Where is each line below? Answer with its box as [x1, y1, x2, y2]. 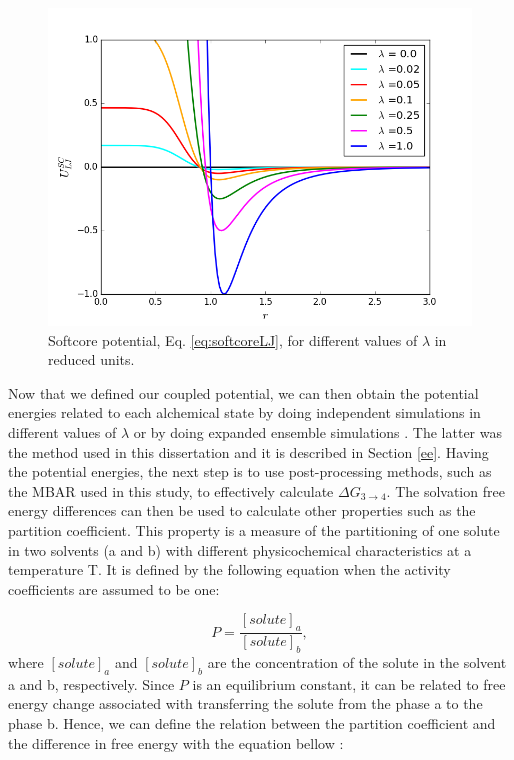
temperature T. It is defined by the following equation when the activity [8, 559, 451, 580]
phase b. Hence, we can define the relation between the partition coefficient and [8, 712, 496, 733]
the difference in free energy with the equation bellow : [8, 732, 344, 753]
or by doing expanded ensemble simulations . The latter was [133, 421, 502, 442]
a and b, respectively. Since [8, 673, 175, 694]
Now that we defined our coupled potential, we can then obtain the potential [8, 382, 479, 403]
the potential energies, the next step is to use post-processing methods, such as [8, 461, 492, 482]
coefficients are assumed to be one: [8, 578, 220, 599]
